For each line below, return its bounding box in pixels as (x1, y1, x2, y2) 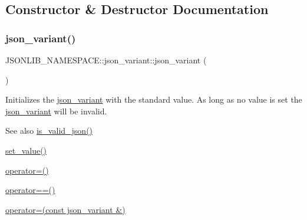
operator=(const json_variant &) (5, 203, 126, 215)
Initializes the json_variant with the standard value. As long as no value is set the (5, 93, 302, 106)
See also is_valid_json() (5, 124, 93, 137)
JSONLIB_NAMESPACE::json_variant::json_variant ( (5, 54, 207, 66)
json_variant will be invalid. (5, 104, 107, 117)
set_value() (5, 144, 47, 156)
